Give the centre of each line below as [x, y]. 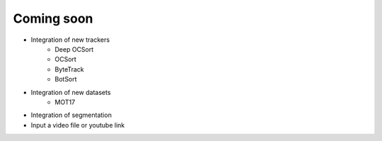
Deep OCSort [74, 49]
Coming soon [53, 18]
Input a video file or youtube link [78, 125]
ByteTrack [69, 69]
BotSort [66, 79]
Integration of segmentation [71, 115]
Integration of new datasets [71, 92]
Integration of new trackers [70, 40]
